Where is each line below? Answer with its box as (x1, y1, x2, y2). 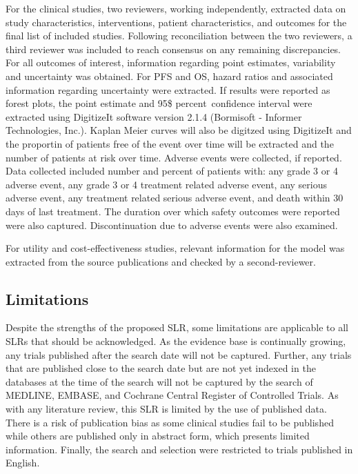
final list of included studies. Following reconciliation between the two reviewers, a (6, 28, 352, 43)
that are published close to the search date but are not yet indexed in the (6, 361, 316, 375)
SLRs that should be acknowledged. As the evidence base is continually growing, (6, 334, 346, 348)
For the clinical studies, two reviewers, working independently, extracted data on (6, 1, 346, 15)
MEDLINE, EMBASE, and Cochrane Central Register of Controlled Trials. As (6, 388, 339, 402)
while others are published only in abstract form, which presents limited (6, 428, 310, 443)
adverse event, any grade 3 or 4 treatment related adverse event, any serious (6, 177, 328, 191)
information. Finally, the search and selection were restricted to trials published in (6, 442, 353, 456)
